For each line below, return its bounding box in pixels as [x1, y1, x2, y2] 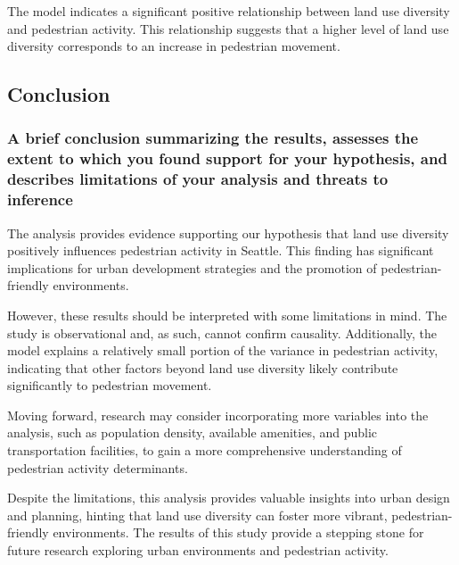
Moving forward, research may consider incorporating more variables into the [7, 405, 429, 424]
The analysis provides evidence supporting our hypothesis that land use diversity [7, 223, 449, 242]
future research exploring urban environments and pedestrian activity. [7, 541, 389, 560]
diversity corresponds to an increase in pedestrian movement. [7, 37, 340, 55]
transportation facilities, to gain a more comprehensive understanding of [7, 441, 402, 460]
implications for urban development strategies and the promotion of [7, 258, 377, 277]
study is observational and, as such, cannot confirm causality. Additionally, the [7, 323, 438, 342]
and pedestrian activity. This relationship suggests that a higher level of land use [7, 19, 449, 37]
